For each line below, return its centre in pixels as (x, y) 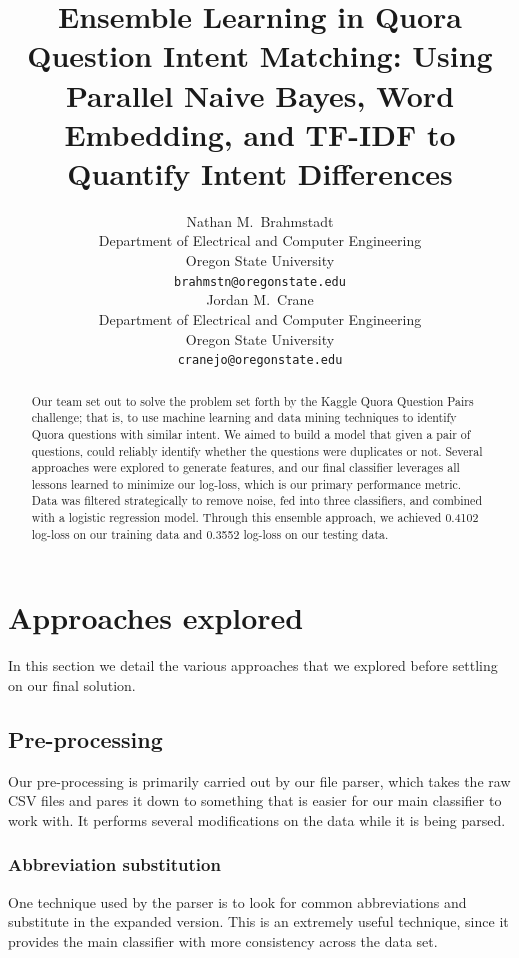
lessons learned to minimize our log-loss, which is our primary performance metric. (246, 483)
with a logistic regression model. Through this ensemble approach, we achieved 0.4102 (255, 517)
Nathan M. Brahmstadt (260, 220)
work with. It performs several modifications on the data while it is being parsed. (257, 819)
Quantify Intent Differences (260, 172)
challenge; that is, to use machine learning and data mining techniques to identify (244, 417)
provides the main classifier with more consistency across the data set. (223, 940)
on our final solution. (72, 684)
